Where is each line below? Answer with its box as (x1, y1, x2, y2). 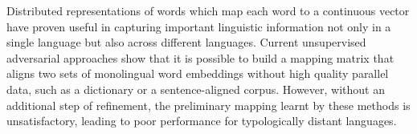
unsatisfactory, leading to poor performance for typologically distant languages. (6, 112, 397, 129)
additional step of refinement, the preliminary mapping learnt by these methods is (6, 96, 411, 113)
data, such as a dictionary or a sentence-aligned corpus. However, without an (6, 80, 386, 97)
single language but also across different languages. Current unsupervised (6, 34, 366, 51)
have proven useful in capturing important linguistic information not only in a (6, 18, 391, 35)
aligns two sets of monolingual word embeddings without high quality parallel (6, 65, 389, 82)
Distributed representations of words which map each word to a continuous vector (6, 2, 410, 18)
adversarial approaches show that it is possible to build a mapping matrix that (6, 49, 395, 66)
